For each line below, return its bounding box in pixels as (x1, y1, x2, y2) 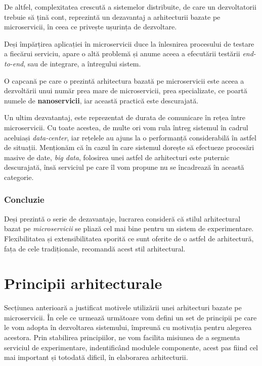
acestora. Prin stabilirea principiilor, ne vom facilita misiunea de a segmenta (4, 332, 240, 342)
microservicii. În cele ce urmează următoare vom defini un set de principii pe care (4, 312, 257, 322)
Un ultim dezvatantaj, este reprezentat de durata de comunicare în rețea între (4, 112, 246, 123)
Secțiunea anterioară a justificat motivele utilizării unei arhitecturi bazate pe (4, 302, 242, 313)
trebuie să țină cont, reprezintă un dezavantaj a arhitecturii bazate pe (4, 11, 221, 22)
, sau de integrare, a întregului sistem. (23, 58, 141, 68)
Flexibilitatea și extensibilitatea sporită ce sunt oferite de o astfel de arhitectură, (4, 233, 254, 243)
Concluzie (4, 193, 45, 206)
